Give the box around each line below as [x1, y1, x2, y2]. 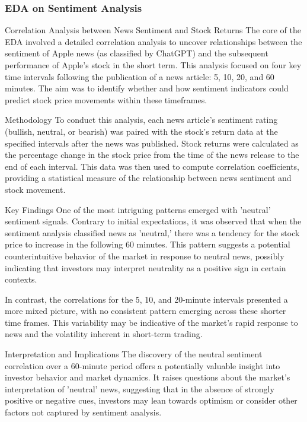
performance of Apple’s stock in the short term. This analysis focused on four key [5, 59, 302, 71]
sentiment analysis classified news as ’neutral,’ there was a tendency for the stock [5, 226, 300, 239]
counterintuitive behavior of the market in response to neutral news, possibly [5, 249, 284, 262]
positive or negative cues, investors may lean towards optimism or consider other [5, 394, 298, 407]
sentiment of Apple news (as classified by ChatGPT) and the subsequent [5, 47, 268, 59]
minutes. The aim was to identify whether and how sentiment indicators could [5, 82, 289, 94]
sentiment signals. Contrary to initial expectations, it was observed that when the [5, 215, 302, 227]
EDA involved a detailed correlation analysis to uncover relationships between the [5, 35, 302, 47]
